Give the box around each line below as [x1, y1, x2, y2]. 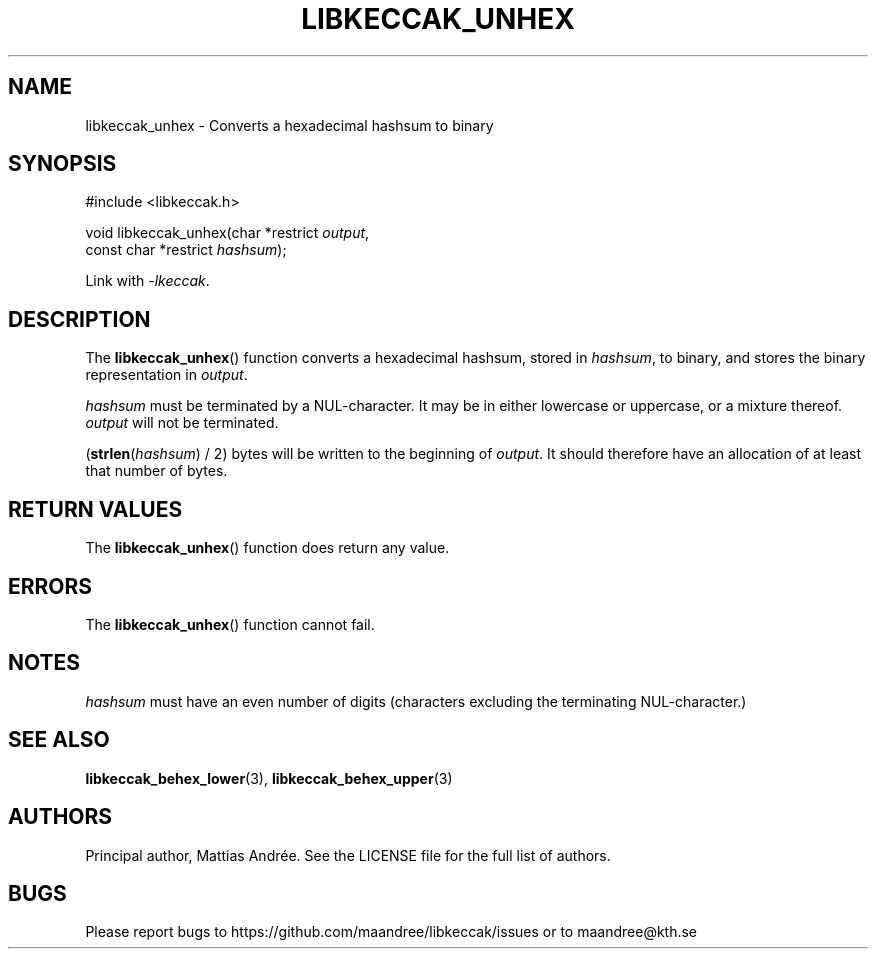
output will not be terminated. [85, 414, 279, 432]
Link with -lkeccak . [85, 272, 210, 290]
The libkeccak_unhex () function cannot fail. [85, 615, 375, 633]
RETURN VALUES [8, 496, 183, 522]
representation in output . [85, 366, 248, 384]
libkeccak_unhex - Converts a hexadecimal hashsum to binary [85, 116, 494, 134]
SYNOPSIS [8, 151, 117, 177]
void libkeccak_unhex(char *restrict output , [85, 224, 370, 242]
